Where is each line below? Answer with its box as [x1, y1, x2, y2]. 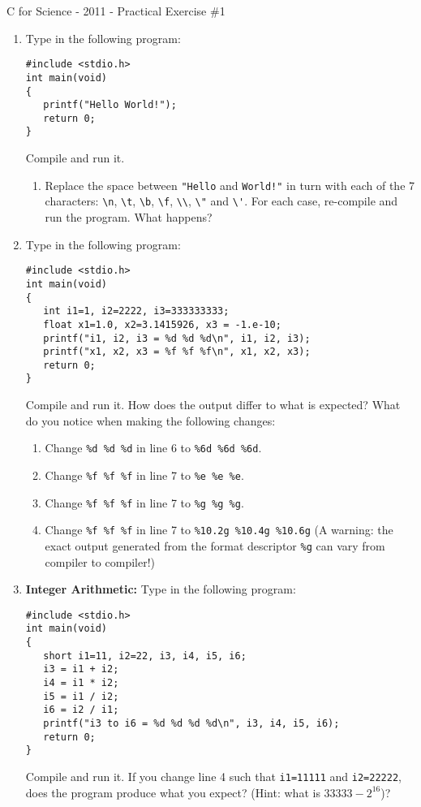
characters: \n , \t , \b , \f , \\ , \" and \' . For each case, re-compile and [45, 192, 398, 209]
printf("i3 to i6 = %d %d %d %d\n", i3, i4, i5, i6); [43, 718, 340, 730]
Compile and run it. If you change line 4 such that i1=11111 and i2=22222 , [25, 768, 402, 784]
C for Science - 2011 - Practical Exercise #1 [6, 2, 226, 19]
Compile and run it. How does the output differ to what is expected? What [25, 396, 401, 413]
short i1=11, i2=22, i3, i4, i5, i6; [43, 649, 247, 662]
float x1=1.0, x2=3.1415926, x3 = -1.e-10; [43, 318, 281, 330]
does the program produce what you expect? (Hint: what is [25, 783, 320, 801]
